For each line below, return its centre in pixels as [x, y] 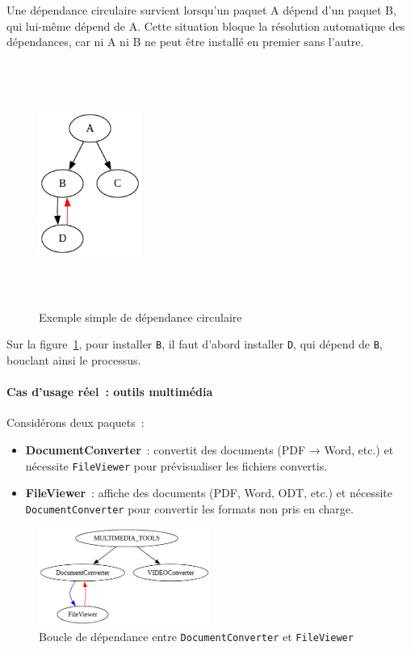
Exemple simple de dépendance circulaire [140, 317]
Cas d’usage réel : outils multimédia [110, 392]
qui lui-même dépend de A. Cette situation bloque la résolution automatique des [206, 25]
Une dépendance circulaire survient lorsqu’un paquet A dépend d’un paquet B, [201, 10]
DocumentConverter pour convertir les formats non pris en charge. [189, 508]
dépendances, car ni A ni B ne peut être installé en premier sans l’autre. [185, 42]
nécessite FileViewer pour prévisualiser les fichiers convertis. [176, 465]
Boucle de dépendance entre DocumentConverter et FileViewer [196, 636]
